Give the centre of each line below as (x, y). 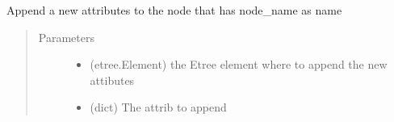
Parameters (66, 37)
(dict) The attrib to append (158, 107)
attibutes (112, 80)
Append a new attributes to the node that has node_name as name (174, 10)
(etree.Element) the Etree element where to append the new (239, 64)
